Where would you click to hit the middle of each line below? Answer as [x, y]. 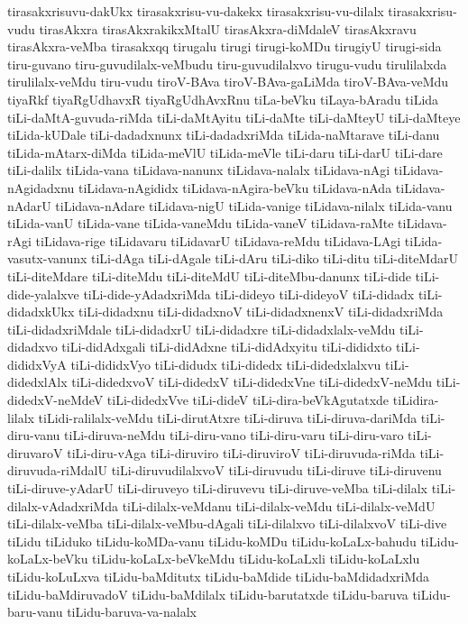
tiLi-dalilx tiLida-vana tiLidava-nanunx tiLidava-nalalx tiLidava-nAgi [199, 170]
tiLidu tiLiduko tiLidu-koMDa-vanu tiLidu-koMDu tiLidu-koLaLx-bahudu [212, 541]
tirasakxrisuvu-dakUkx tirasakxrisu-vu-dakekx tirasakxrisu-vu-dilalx [196, 11]
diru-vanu [34, 435]
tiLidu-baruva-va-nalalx [132, 612]
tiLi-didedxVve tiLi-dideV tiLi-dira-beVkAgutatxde [248, 400]
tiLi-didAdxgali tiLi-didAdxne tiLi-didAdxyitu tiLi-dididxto [227, 347]
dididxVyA [37, 364]
